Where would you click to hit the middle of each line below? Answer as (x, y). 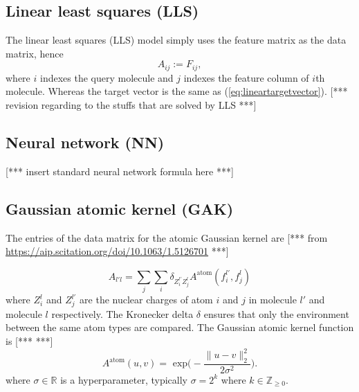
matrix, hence (35, 53)
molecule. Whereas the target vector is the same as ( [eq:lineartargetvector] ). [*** (177, 91)
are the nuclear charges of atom (146, 300)
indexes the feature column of (246, 77)
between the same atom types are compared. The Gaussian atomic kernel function (180, 327)
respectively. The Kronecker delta (122, 313)
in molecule (273, 300)
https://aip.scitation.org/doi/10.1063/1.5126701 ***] (117, 251)
